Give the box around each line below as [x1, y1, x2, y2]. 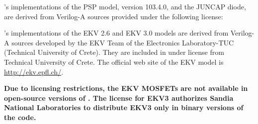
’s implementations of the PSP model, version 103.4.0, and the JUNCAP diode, [4, 1, 246, 11]
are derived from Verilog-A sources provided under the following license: [4, 11, 223, 21]
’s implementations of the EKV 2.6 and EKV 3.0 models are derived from [4, 28, 229, 38]
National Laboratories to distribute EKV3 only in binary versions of [4, 102, 244, 113]
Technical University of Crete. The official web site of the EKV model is [4, 56, 224, 67]
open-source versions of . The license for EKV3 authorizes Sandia [4, 92, 234, 103]
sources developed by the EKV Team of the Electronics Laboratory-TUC [11, 37, 234, 47]
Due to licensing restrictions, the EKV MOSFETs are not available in [4, 83, 248, 93]
